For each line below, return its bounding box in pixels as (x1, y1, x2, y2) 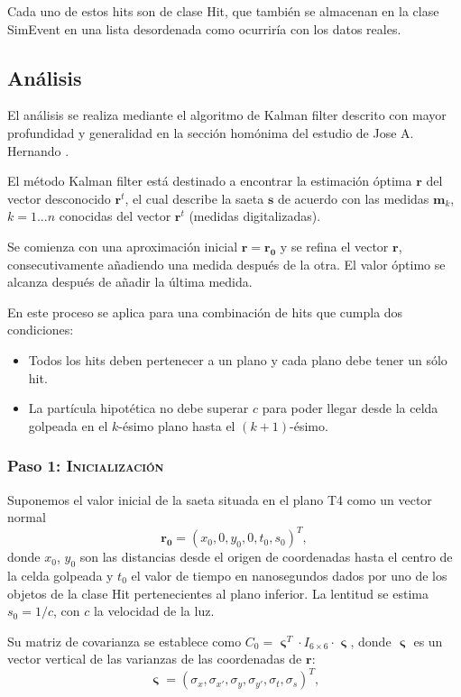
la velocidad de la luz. (93, 601, 215, 620)
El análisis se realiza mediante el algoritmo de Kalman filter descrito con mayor (7, 105, 447, 124)
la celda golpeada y (7, 566, 114, 584)
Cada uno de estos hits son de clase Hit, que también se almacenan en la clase (7, 2, 439, 20)
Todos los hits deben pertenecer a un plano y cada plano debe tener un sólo (28, 350, 447, 369)
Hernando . (7, 141, 69, 160)
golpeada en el (28, 416, 108, 435)
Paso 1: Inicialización (7, 454, 164, 477)
